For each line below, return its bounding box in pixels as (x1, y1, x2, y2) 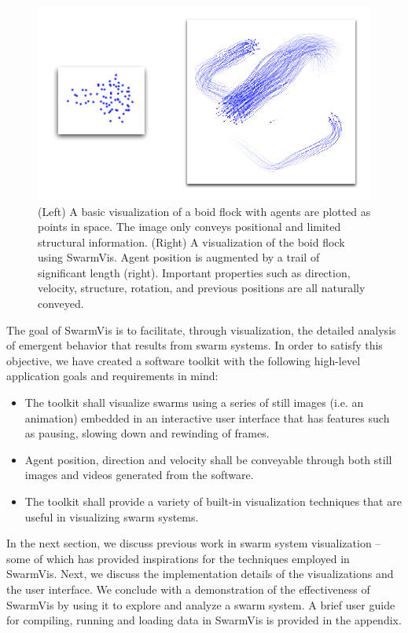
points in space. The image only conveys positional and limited (38, 218, 341, 235)
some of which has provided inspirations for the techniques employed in (6, 550, 350, 566)
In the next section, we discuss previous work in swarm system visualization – (6, 535, 381, 551)
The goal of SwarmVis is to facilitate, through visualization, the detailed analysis (6, 321, 396, 338)
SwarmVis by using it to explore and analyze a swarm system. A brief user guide (6, 596, 395, 613)
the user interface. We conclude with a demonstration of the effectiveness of (6, 580, 370, 597)
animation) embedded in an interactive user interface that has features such (24, 409, 390, 426)
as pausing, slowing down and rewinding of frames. (24, 425, 270, 441)
